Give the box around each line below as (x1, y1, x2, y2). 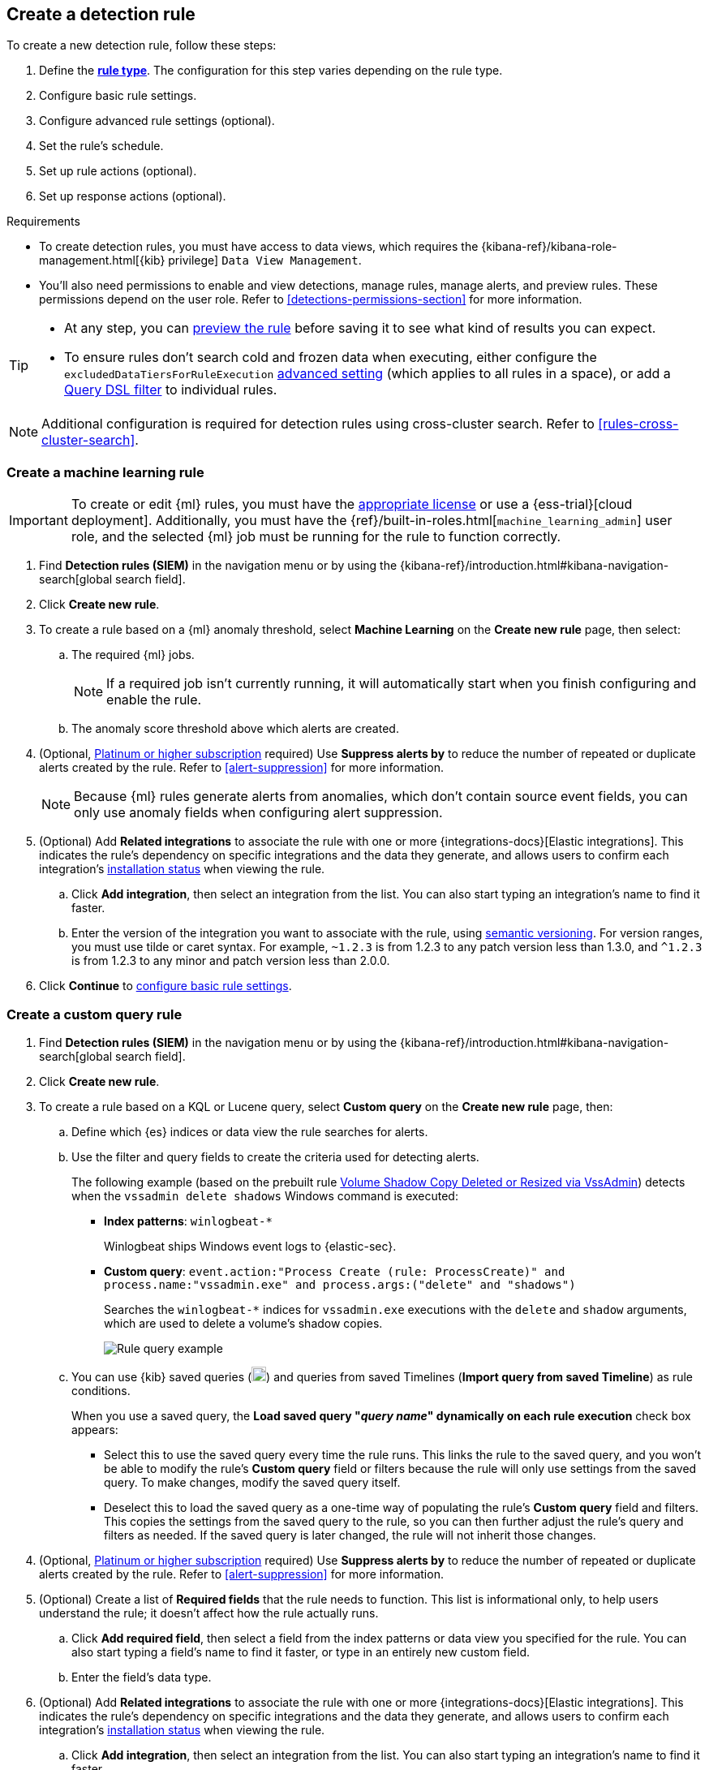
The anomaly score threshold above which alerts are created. (71, 721, 399, 736)
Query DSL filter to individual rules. (64, 381, 277, 398)
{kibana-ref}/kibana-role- (481, 239, 617, 254)
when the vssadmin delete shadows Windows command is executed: (71, 1188, 458, 1203)
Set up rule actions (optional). (39, 164, 197, 179)
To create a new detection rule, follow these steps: (6, 38, 277, 53)
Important (9, 512, 68, 529)
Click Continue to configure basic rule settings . (39, 979, 292, 993)
